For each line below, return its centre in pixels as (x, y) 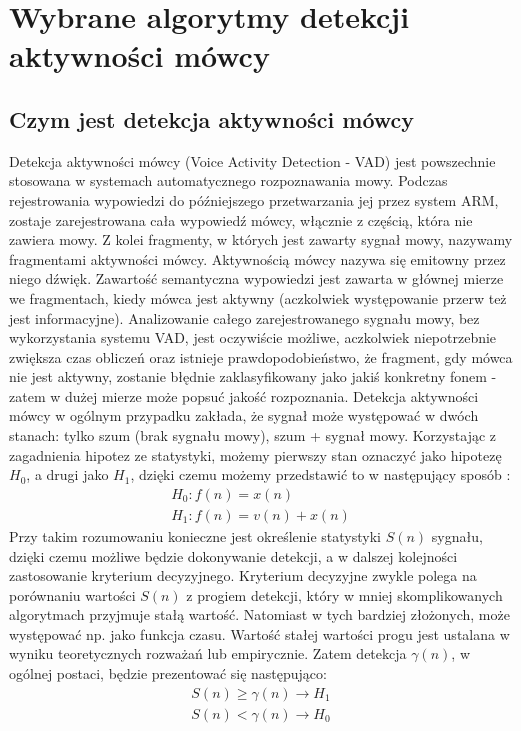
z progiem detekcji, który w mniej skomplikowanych (344, 594)
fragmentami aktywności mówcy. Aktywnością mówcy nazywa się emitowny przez (257, 258)
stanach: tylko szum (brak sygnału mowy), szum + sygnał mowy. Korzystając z (253, 435)
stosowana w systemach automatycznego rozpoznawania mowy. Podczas (228, 180)
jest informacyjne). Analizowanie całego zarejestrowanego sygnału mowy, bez (244, 317)
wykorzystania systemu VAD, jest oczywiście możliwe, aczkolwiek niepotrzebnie (253, 337)
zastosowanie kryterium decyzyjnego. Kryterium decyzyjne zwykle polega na (243, 575)
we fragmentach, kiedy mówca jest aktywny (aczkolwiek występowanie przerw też (258, 297)
